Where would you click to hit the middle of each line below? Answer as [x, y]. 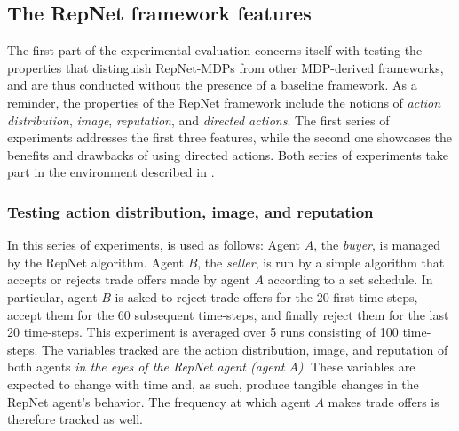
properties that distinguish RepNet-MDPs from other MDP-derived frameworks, [226, 67]
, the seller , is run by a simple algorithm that [321, 262]
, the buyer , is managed [377, 245]
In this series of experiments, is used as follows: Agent [154, 245]
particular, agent [52, 296]
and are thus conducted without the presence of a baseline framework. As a [212, 85]
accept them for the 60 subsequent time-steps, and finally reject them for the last [228, 314]
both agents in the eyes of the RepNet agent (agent [146, 367]
